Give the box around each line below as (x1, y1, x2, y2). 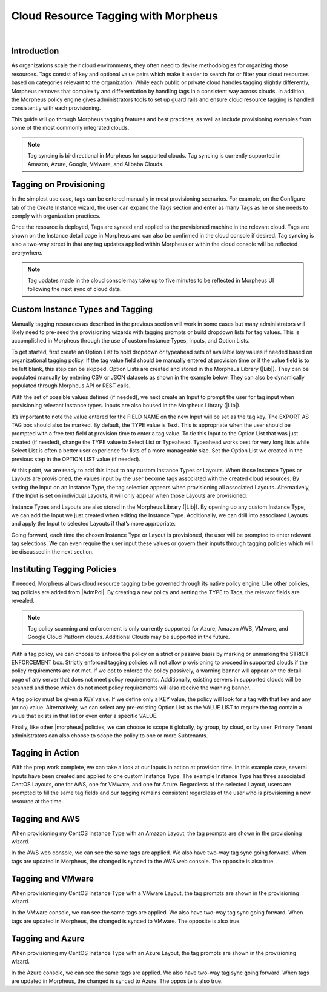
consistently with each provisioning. (11, 104, 101, 112)
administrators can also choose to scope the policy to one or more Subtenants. (11, 732, 208, 739)
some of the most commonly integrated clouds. (11, 124, 130, 132)
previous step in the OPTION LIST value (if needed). (11, 455, 141, 463)
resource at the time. (11, 797, 64, 805)
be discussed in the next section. (11, 548, 94, 555)
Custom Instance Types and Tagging (11, 304, 153, 315)
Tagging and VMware (11, 873, 94, 883)
